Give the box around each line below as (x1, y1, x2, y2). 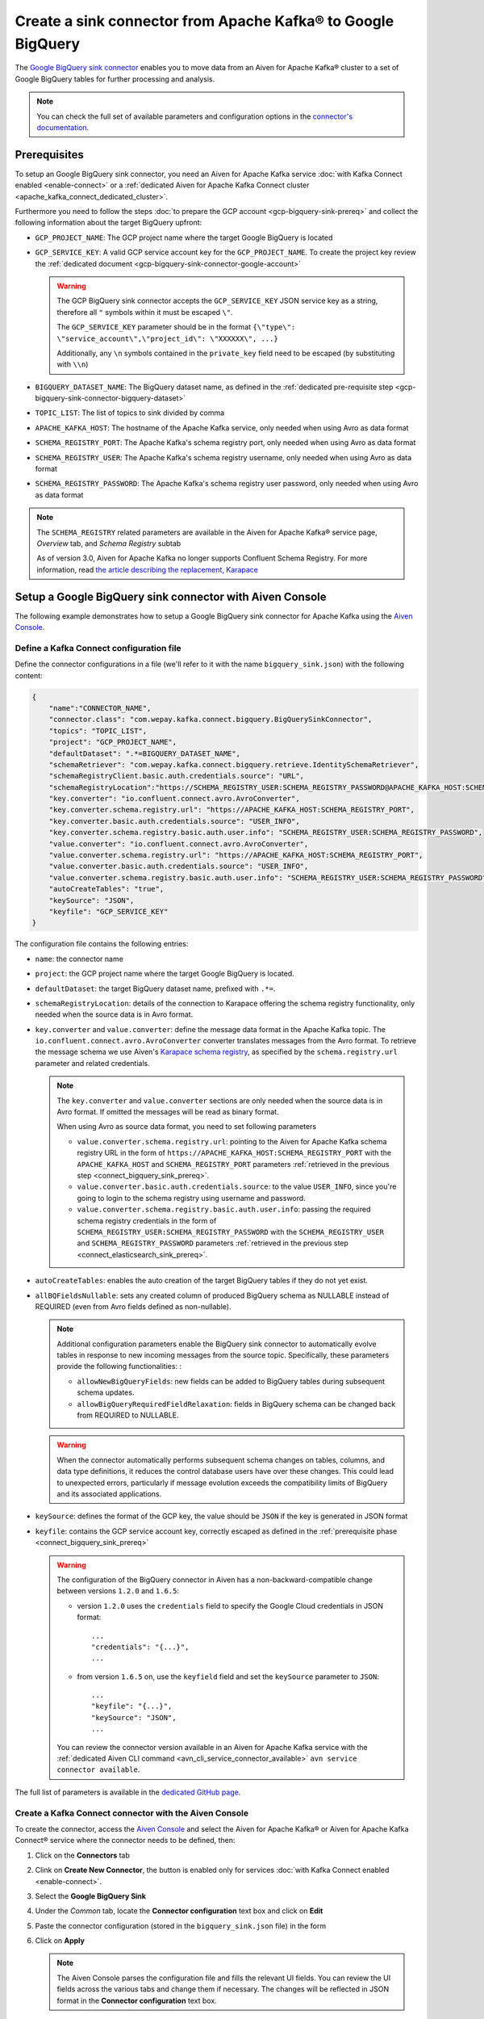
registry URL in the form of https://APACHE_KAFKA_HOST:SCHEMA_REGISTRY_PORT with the (77, 1148, 391, 1158)
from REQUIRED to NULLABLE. (77, 1410, 179, 1421)
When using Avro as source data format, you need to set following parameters (56, 1122, 317, 1131)
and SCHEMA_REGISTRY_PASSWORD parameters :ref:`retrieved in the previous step (77, 1238, 348, 1248)
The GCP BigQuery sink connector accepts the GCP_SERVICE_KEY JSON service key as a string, (56, 296, 378, 306)
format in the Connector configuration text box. (56, 1996, 217, 2005)
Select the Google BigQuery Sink (35, 1891, 147, 1901)
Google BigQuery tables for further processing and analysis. (15, 73, 215, 84)
